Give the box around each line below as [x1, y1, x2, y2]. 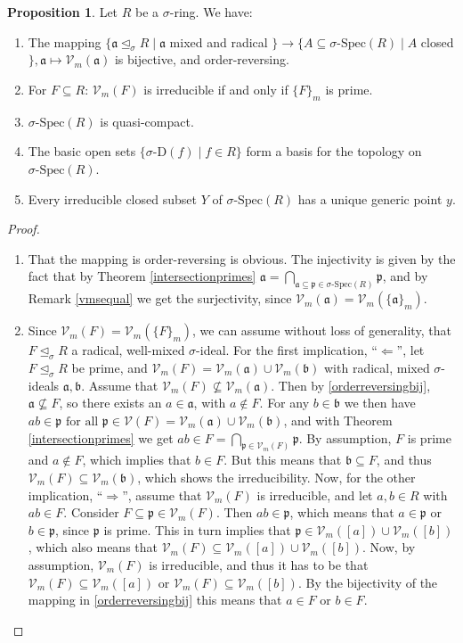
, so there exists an [59, 393, 162, 412]
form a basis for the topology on [246, 142, 422, 161]
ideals [28, 375, 60, 394]
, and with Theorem [283, 410, 393, 429]
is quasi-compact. [100, 111, 194, 130]
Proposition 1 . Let [7, 3, 118, 21]
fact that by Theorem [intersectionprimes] [28, 267, 256, 285]
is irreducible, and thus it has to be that [149, 556, 369, 573]
